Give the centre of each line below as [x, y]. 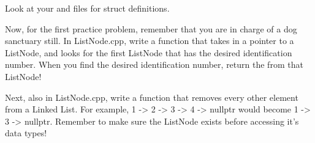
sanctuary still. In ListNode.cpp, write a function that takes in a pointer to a [150, 41]
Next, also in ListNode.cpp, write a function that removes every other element [152, 97]
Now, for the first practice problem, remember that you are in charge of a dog [151, 28]
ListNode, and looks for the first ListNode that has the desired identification [149, 52]
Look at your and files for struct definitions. [87, 8]
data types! [26, 133]
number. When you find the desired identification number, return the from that [154, 64]
